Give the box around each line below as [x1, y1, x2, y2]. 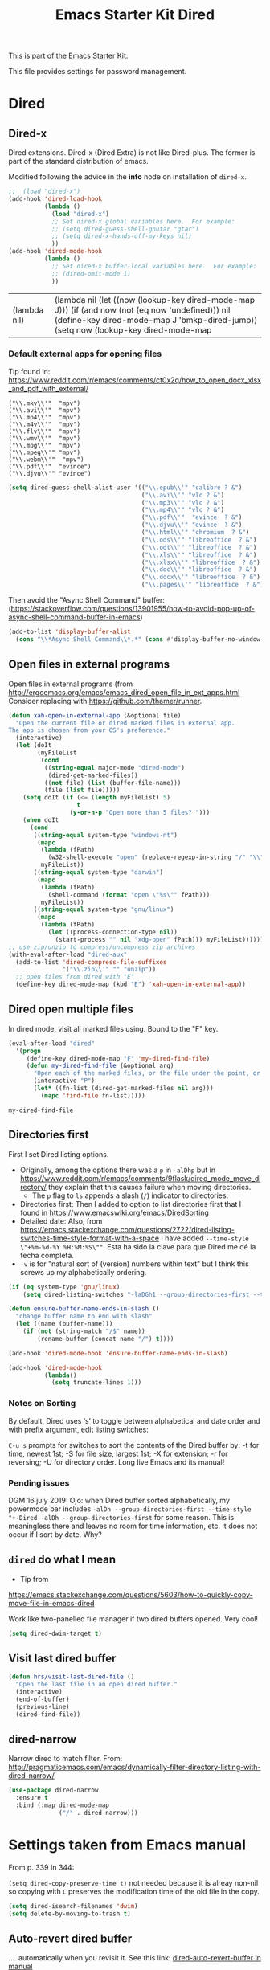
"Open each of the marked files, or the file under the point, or [33, 1069, 261, 1077]
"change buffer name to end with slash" [15, 1312, 153, 1321]
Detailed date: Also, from [19, 1216, 103, 1226]
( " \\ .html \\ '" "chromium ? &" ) [141, 529, 250, 537]
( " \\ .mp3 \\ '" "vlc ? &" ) [141, 498, 225, 507]
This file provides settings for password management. [8, 67, 187, 76]
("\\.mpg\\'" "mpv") [8, 441, 81, 449]
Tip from [19, 1574, 49, 1584]
